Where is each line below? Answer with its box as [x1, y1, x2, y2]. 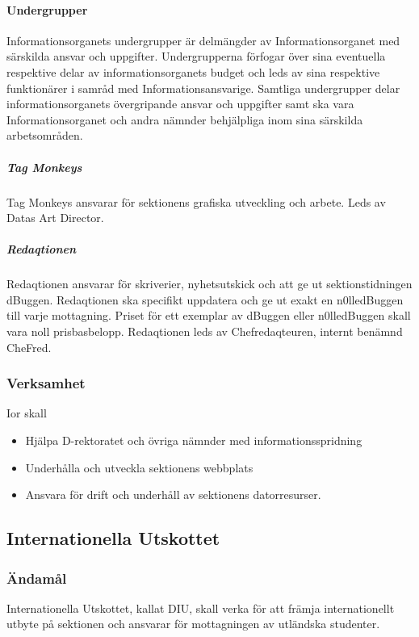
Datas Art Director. [6, 209, 104, 226]
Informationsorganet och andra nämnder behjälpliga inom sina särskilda [6, 111, 363, 128]
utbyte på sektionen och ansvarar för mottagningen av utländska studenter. [6, 615, 380, 632]
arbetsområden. [6, 127, 83, 144]
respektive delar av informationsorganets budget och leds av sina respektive [6, 63, 380, 80]
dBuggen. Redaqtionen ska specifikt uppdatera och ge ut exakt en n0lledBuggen [6, 291, 404, 308]
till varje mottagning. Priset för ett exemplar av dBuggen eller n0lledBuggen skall [6, 307, 411, 324]
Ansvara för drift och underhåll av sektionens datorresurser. [25, 486, 321, 503]
